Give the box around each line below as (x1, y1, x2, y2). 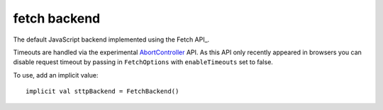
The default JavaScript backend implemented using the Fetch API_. (13, 35, 210, 44)
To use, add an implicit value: (13, 71, 99, 79)
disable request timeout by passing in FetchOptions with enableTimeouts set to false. (13, 58, 273, 66)
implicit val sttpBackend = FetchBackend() (26, 87, 179, 95)
